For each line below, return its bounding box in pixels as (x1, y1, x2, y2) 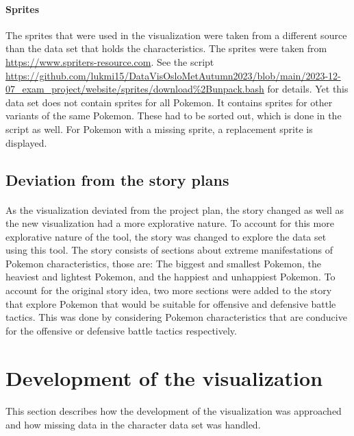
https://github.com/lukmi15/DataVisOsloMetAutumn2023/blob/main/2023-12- (5, 68, 341, 82)
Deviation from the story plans (5, 169, 229, 190)
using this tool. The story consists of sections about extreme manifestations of (5, 243, 333, 257)
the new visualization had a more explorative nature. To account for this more (5, 216, 334, 230)
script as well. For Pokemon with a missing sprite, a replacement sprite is (5, 121, 313, 136)
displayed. (5, 135, 47, 149)
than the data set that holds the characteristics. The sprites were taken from (5, 41, 327, 56)
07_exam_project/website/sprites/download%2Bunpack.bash (5, 82, 264, 96)
